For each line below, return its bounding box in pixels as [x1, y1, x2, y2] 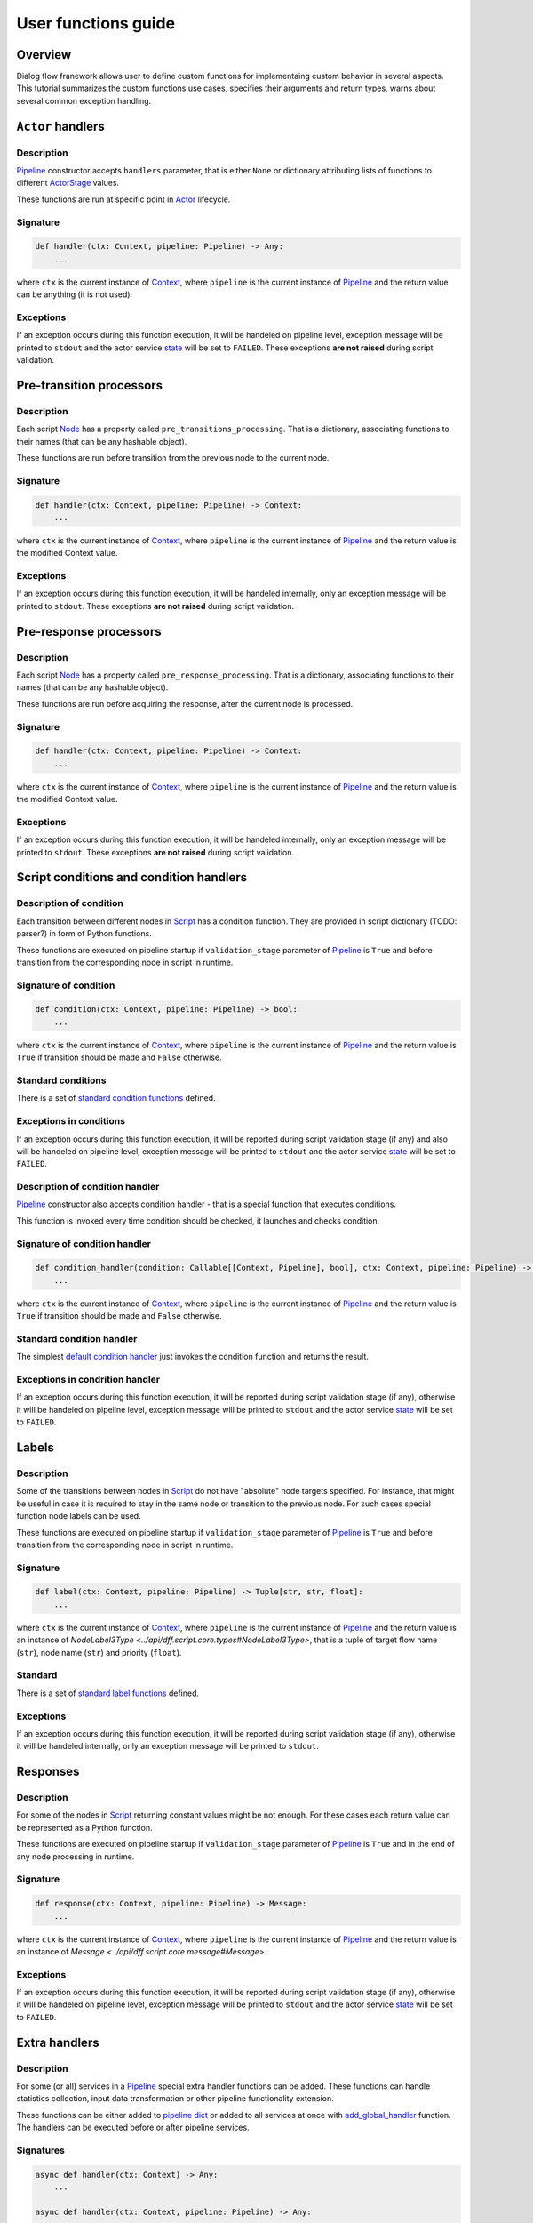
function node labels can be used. [16, 1511, 141, 1521]
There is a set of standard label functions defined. [16, 1688, 200, 1698]
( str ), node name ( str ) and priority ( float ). [16, 1647, 182, 1657]
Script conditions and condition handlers [16, 870, 248, 885]
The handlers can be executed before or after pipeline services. [16, 2122, 250, 2133]
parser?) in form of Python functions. [16, 928, 153, 939]
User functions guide [16, 13, 176, 33]
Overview [16, 47, 72, 62]
